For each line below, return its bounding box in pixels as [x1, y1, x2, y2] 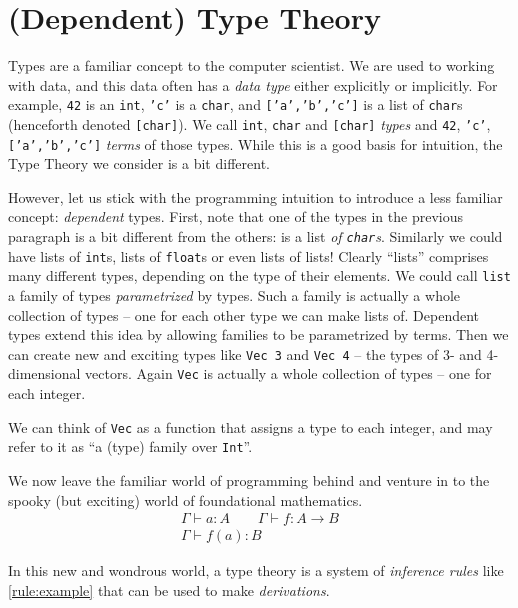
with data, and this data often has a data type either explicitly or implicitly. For [8, 74, 498, 95]
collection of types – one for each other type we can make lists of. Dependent [8, 304, 480, 325]
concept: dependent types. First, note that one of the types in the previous [8, 206, 463, 227]
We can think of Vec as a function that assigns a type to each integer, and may [8, 416, 493, 437]
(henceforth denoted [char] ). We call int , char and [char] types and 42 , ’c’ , [8, 113, 491, 134]
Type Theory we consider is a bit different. [8, 153, 270, 174]
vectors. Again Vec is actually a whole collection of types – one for [85, 363, 492, 384]
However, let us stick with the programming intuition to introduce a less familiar [8, 186, 503, 207]
